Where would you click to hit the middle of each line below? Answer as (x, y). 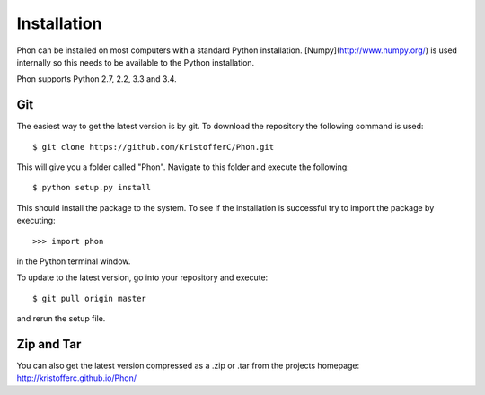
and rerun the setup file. (61, 319)
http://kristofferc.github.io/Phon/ (76, 378)
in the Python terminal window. (74, 261)
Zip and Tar (49, 344)
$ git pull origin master (90, 298)
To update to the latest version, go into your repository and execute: (142, 277)
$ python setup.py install (92, 188)
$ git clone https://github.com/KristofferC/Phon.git (153, 147)
